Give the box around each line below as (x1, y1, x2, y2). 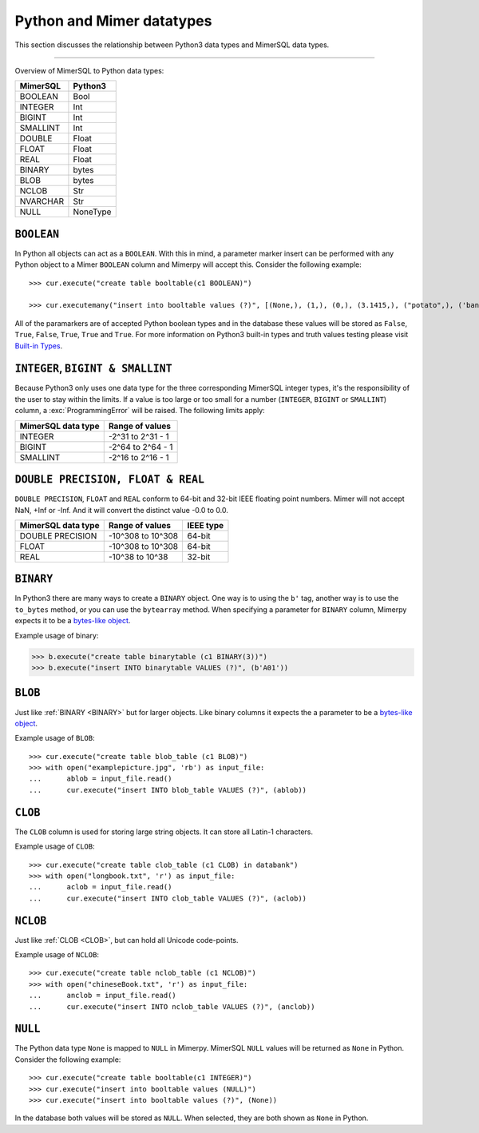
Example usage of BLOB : (14, 733, 95, 743)
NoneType (73, 206, 112, 217)
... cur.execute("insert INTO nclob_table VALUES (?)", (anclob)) (29, 1002, 315, 1011)
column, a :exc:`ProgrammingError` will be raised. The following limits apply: (14, 406, 265, 415)
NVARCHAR (19, 196, 64, 207)
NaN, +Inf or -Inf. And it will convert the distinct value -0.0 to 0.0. (14, 505, 229, 515)
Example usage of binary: (14, 630, 99, 640)
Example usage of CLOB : (14, 841, 95, 851)
